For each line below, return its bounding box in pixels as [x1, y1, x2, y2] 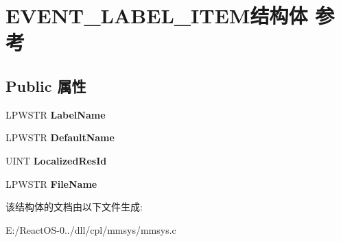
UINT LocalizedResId [5, 153, 107, 167]
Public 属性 [5, 75, 86, 96]
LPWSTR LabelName [5, 107, 106, 121]
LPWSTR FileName [5, 176, 97, 191]
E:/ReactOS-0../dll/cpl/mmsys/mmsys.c [5, 222, 176, 237]
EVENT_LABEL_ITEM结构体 [5, 1, 308, 29]
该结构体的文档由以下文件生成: [5, 199, 143, 214]
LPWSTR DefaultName [5, 130, 115, 145]
